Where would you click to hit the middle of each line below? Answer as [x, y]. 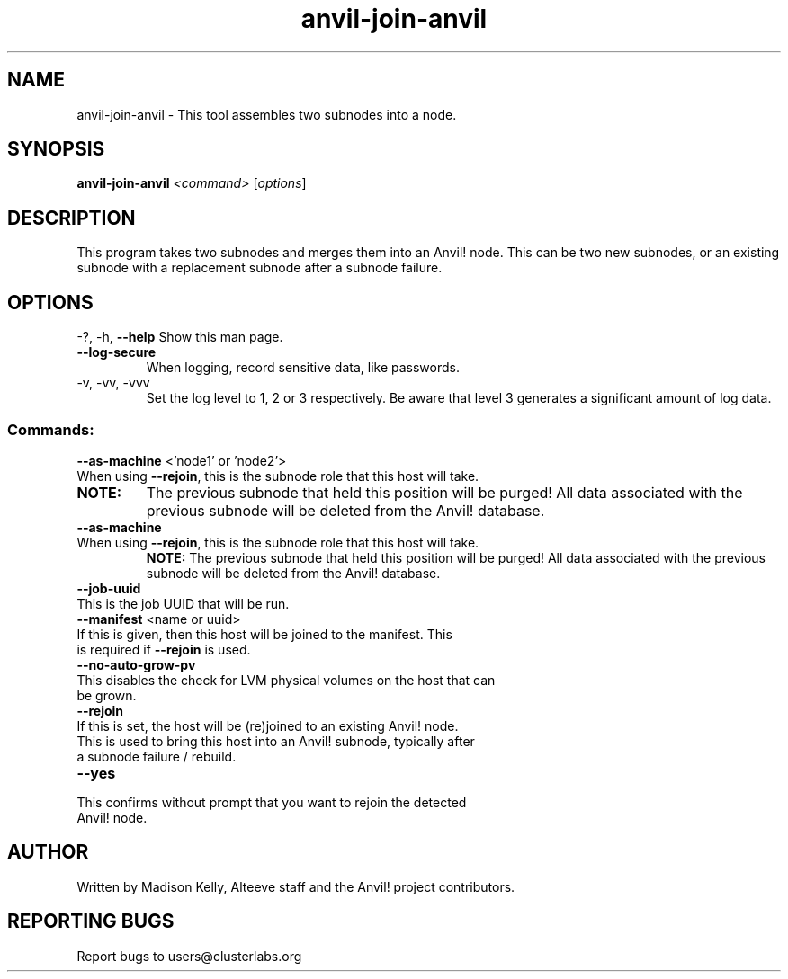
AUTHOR [48, 852]
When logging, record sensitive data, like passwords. [303, 368]
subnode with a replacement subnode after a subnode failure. [260, 268]
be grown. [107, 695]
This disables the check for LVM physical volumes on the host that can [286, 680]
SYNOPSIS [56, 149]
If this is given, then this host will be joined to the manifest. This [264, 634]
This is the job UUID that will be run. [183, 603]
